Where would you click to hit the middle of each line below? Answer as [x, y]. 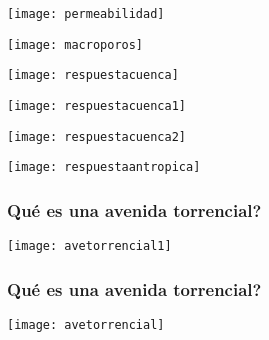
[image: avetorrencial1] [89, 246]
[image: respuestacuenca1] [96, 105]
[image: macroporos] [75, 44]
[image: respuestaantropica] [104, 167]
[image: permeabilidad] [86, 14]
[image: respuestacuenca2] [96, 136]
